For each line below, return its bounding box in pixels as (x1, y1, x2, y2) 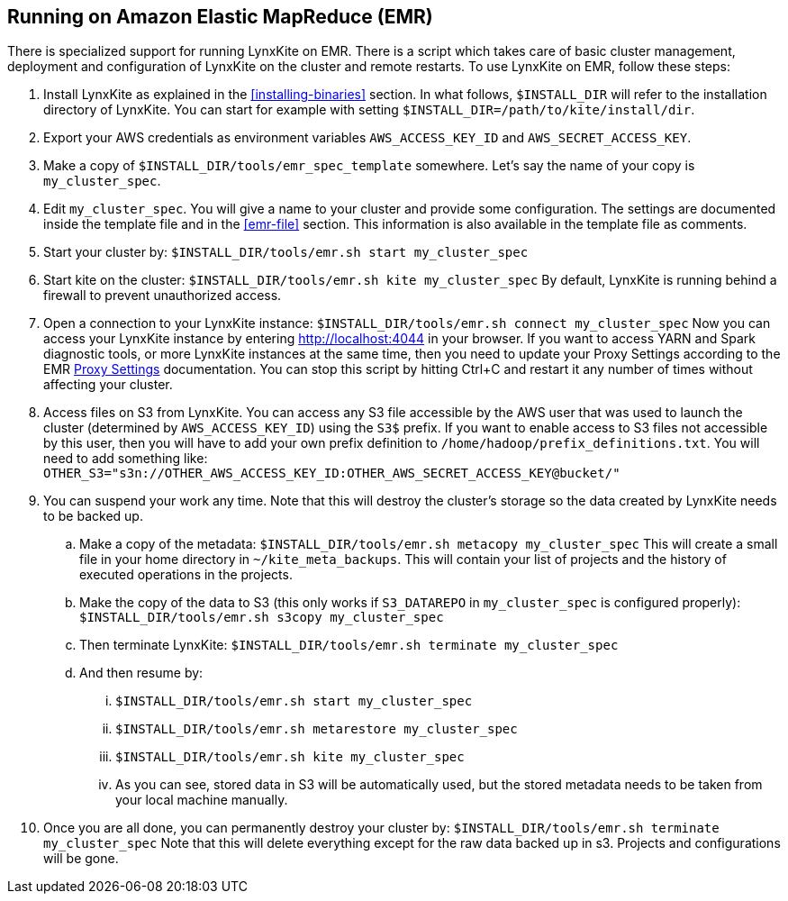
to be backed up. (43, 508, 143, 524)
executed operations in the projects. (79, 567, 293, 583)
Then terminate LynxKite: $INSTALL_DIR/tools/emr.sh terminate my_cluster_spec (79, 637, 619, 653)
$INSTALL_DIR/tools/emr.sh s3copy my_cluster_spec (79, 610, 444, 625)
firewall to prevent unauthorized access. (43, 287, 282, 304)
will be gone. (43, 851, 119, 867)
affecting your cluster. (43, 377, 173, 393)
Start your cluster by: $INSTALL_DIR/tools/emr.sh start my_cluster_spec (43, 244, 529, 260)
